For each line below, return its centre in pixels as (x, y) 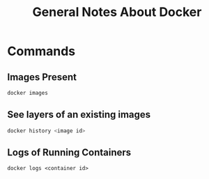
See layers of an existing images (79, 115)
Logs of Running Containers (69, 152)
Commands (41, 51)
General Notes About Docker (117, 12)
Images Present (42, 77)
